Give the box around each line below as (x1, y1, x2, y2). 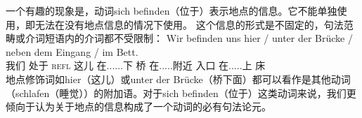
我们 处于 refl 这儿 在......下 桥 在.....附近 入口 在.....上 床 (6, 58, 266, 73)
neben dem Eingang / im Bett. (6, 44, 138, 59)
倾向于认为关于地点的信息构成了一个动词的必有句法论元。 (6, 99, 271, 114)
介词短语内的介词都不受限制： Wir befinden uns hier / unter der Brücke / (25, 31, 353, 45)
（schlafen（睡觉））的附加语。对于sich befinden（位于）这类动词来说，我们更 (6, 85, 356, 100)
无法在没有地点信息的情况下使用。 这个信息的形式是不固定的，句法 (34, 17, 344, 31)
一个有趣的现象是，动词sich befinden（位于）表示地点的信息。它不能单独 (6, 3, 337, 17)
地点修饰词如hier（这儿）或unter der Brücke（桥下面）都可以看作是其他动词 (6, 71, 351, 86)
